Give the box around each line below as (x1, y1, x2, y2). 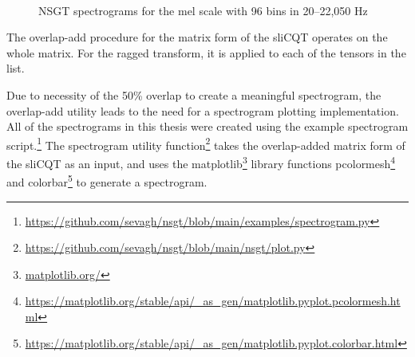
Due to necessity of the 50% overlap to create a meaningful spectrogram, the (6, 86, 381, 103)
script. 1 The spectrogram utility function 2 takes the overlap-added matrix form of (6, 134, 405, 153)
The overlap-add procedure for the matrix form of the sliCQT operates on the (6, 29, 388, 45)
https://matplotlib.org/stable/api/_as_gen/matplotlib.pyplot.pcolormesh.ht (25, 292, 401, 309)
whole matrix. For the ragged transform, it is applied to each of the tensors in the (6, 44, 406, 61)
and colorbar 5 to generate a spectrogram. (6, 171, 207, 190)
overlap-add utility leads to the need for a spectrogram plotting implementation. (6, 102, 399, 119)
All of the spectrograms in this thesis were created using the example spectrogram (6, 118, 409, 135)
